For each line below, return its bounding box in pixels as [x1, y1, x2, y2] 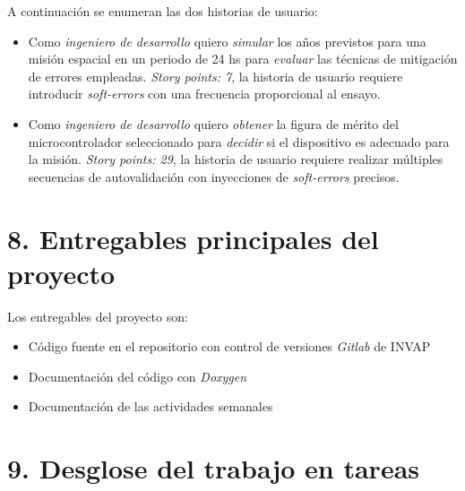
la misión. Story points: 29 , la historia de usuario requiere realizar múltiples [28, 150, 443, 168]
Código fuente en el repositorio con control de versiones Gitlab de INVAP [28, 337, 431, 356]
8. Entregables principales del [7, 220, 379, 256]
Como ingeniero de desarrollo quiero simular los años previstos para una [28, 31, 426, 50]
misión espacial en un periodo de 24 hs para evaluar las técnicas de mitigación [28, 49, 458, 68]
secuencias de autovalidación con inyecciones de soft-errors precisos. [28, 167, 400, 185]
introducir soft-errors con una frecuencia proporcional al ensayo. [28, 84, 381, 103]
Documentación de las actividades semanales [28, 397, 273, 416]
